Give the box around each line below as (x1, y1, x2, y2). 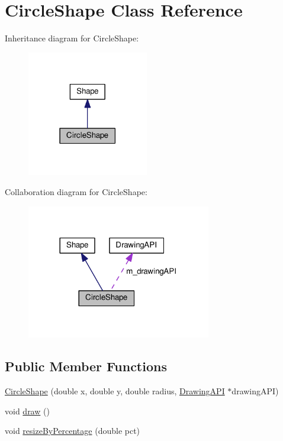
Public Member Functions (5, 357, 167, 375)
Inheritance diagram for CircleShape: (5, 32, 139, 44)
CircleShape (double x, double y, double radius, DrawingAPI (5, 385, 225, 397)
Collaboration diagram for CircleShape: (5, 185, 147, 197)
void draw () (5, 404, 50, 417)
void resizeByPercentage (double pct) (5, 424, 140, 437)
